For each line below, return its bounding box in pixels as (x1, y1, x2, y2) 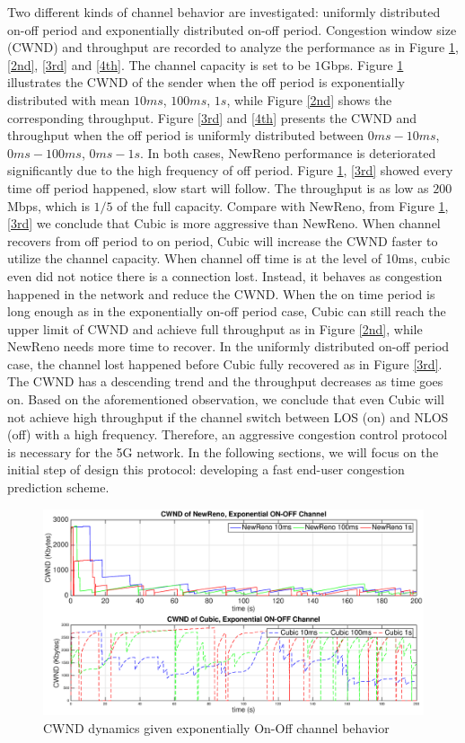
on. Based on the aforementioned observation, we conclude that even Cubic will (7, 390, 444, 409)
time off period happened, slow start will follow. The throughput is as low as (7, 178, 429, 197)
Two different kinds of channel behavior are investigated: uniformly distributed (7, 3, 441, 21)
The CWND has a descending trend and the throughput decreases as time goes (7, 372, 443, 391)
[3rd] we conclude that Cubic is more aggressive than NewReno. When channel (7, 214, 441, 233)
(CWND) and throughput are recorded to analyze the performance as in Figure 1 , (7, 38, 459, 57)
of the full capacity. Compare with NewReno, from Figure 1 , (117, 196, 449, 215)
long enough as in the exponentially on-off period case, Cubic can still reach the (7, 302, 446, 321)
